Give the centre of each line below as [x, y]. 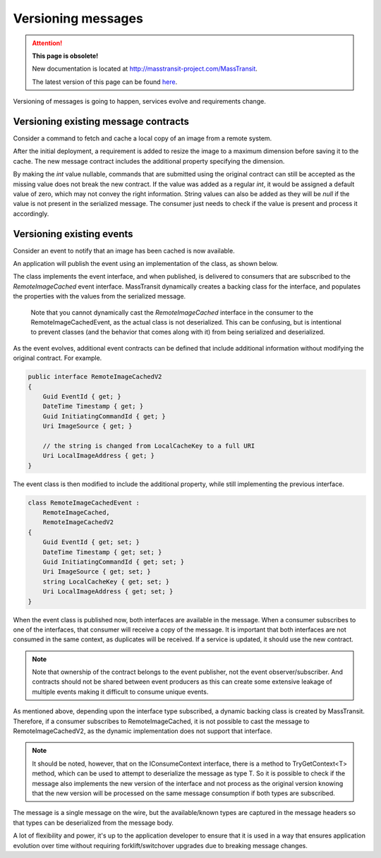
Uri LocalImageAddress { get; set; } [108, 592]
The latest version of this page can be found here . [105, 82]
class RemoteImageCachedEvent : [84, 502]
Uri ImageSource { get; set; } [97, 572]
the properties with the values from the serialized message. [99, 296]
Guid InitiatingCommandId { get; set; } [114, 562]
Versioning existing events [73, 234]
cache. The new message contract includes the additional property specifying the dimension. [149, 161]
